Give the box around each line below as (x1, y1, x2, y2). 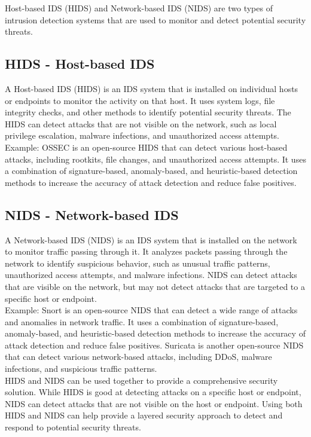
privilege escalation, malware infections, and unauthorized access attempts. (5, 129, 279, 142)
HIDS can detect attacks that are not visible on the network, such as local (5, 117, 277, 130)
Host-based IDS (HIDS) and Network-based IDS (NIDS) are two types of (5, 2, 273, 14)
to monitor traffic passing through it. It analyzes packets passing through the (5, 245, 288, 258)
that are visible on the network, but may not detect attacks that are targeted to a (5, 280, 305, 292)
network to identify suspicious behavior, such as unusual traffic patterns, (5, 256, 270, 269)
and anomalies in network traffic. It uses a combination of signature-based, (5, 315, 279, 328)
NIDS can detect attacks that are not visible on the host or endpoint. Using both (5, 397, 303, 410)
